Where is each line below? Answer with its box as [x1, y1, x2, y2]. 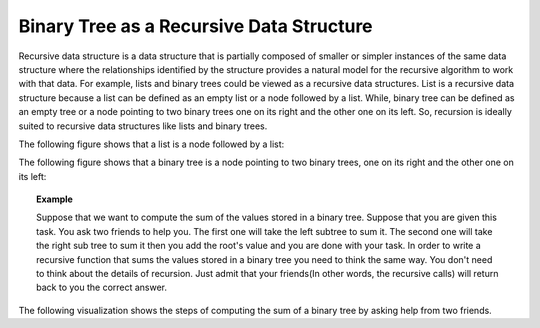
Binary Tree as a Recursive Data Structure [18, 15, 374, 37]
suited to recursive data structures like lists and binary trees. [18, 120, 268, 132]
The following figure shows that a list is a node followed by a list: [18, 138, 285, 150]
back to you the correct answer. [36, 281, 168, 294]
